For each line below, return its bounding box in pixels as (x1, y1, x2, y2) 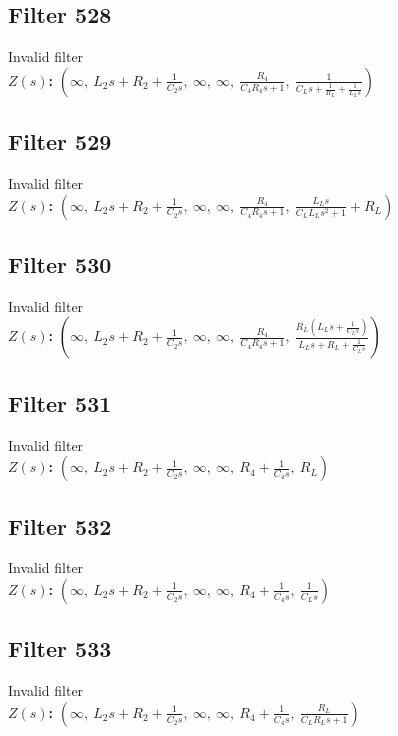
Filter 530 (8, 248, 112, 279)
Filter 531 (8, 387, 112, 418)
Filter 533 (8, 633, 112, 664)
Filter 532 (8, 510, 112, 541)
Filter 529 (8, 126, 112, 157)
